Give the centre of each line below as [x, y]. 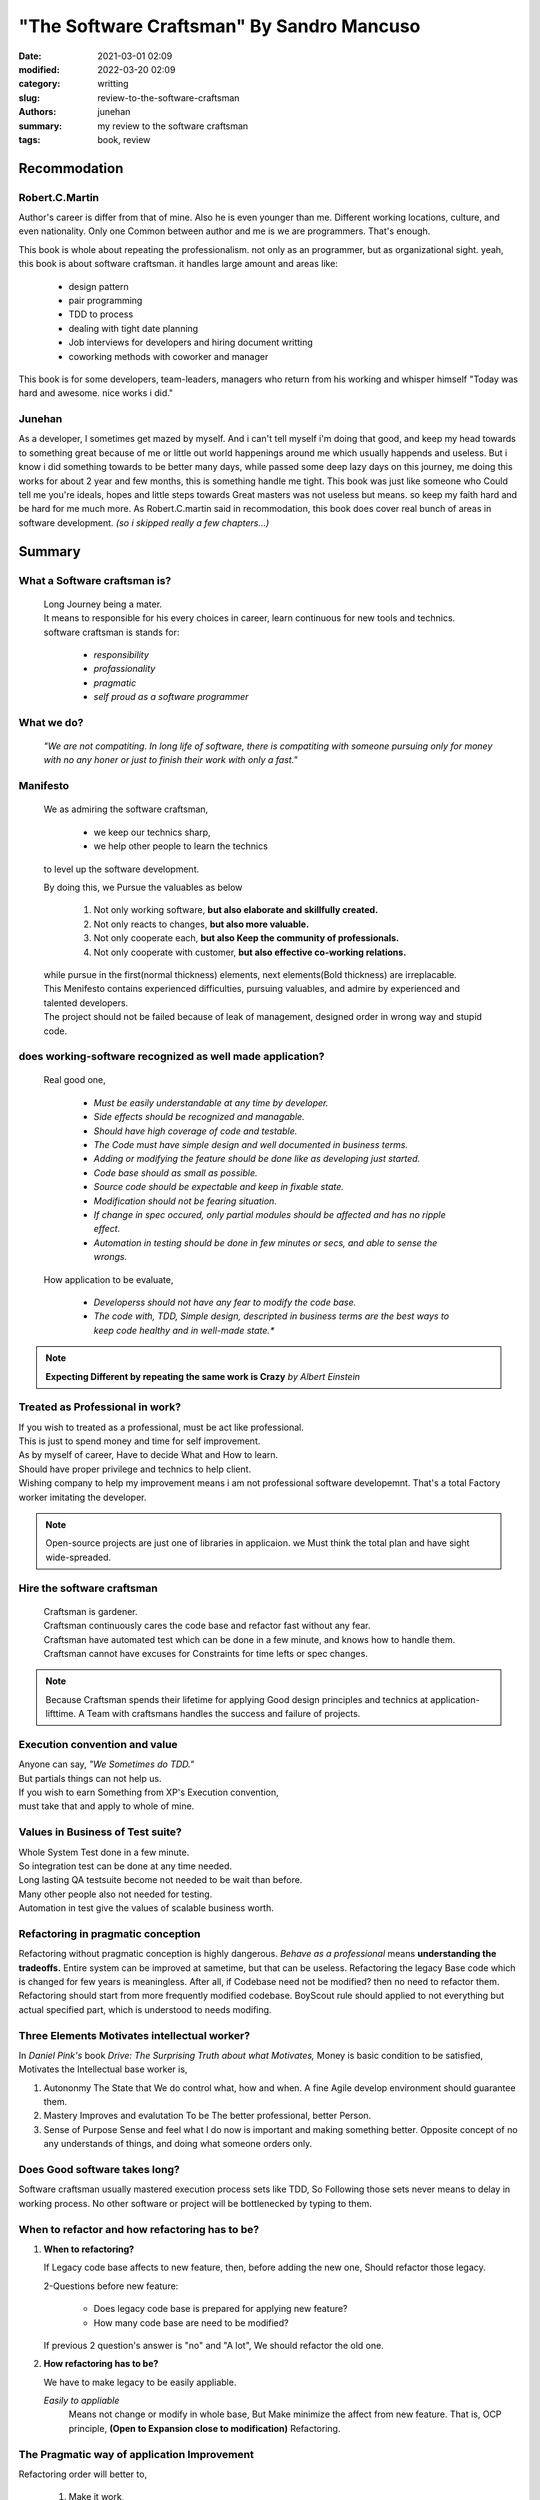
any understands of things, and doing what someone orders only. [178, 2144]
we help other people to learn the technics [181, 846]
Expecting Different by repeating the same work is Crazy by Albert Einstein [202, 1376]
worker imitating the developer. [82, 1497]
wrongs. [110, 1257]
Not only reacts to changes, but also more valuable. [201, 924]
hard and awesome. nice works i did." [96, 393]
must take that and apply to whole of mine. [106, 1806]
